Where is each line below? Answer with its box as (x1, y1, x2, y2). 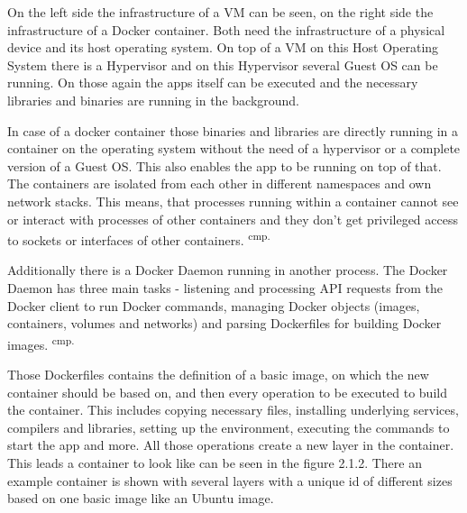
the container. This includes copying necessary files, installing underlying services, (7, 400, 459, 419)
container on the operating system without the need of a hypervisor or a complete (7, 139, 461, 158)
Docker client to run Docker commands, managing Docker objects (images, (7, 296, 420, 315)
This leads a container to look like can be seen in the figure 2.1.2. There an (7, 453, 422, 472)
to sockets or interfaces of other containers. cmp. (7, 228, 270, 249)
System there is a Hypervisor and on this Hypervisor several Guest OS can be (7, 55, 438, 74)
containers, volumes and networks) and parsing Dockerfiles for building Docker (7, 314, 442, 333)
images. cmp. (7, 332, 75, 353)
